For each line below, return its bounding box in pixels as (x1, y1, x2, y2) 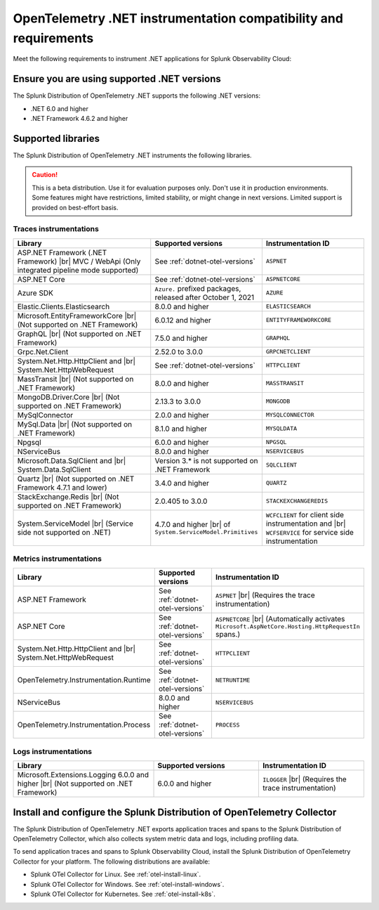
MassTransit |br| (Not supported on (17, 374, 134, 384)
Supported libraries (13, 132, 100, 144)
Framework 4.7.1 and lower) (17, 482, 108, 492)
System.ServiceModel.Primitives (154, 528, 258, 536)
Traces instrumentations (13, 224, 100, 234)
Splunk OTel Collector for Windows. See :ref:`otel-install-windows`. (30, 880, 225, 888)
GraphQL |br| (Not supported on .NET (17, 329, 142, 339)
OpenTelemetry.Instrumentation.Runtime (17, 675, 151, 685)
